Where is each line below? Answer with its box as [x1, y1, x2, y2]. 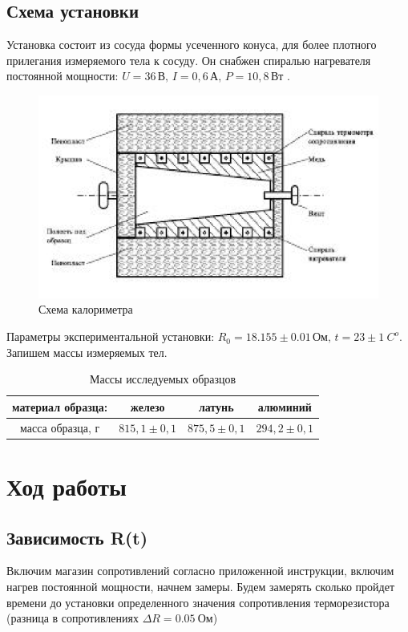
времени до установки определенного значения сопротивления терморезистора [6, 594, 390, 610]
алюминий [257, 398, 312, 415]
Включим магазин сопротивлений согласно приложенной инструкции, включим [6, 562, 394, 579]
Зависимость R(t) [6, 525, 148, 549]
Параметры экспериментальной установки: [6, 328, 215, 345]
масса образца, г [19, 419, 100, 436]
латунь [198, 398, 234, 415]
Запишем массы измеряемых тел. [6, 343, 168, 360]
